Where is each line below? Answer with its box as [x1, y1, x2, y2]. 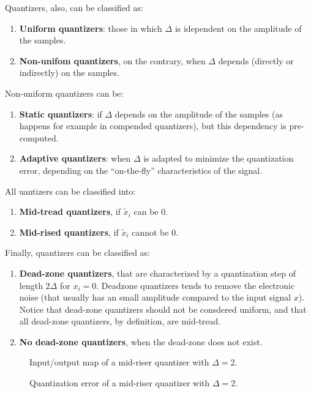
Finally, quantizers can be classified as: [5, 246, 150, 259]
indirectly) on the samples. [19, 66, 119, 79]
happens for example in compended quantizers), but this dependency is [19, 119, 287, 132]
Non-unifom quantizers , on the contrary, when [19, 54, 206, 67]
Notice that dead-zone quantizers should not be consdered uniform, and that [19, 302, 307, 315]
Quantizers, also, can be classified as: [5, 1, 143, 13]
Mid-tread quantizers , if [19, 205, 121, 218]
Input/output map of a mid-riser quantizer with [29, 356, 209, 369]
